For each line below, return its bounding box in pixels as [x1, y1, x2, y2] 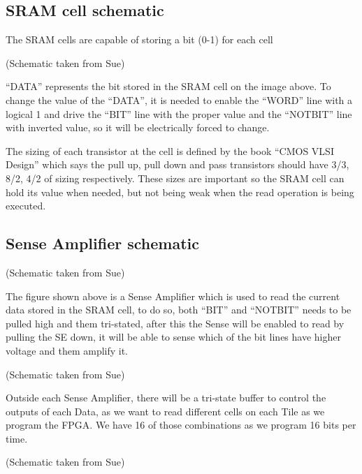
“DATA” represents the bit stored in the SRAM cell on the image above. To [6, 79, 331, 94]
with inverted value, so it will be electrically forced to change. [6, 120, 270, 135]
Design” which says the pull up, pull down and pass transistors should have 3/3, [6, 157, 349, 172]
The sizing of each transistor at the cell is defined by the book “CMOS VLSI [6, 143, 334, 158]
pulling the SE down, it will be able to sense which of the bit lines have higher [6, 329, 341, 344]
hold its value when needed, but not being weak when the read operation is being [6, 184, 354, 199]
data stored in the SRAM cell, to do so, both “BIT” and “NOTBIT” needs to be [6, 302, 352, 317]
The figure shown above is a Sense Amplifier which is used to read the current [6, 288, 340, 303]
